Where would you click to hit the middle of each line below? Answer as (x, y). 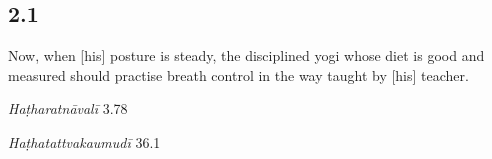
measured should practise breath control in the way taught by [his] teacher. (238, 74)
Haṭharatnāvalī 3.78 (68, 108)
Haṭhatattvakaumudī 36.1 (84, 141)
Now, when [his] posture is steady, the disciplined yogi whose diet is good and (246, 55)
